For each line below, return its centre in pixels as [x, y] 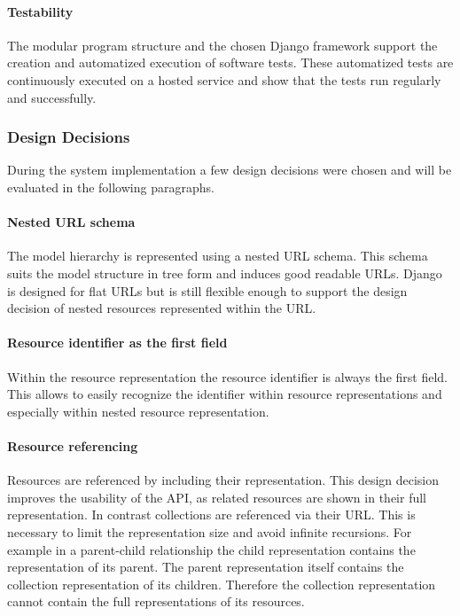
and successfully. [52, 97]
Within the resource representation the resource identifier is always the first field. [227, 376]
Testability [40, 11]
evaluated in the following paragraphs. [111, 187]
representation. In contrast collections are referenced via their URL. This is [211, 515]
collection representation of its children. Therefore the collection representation [222, 584]
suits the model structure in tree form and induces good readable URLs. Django [225, 273]
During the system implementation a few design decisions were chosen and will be [230, 170]
